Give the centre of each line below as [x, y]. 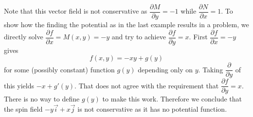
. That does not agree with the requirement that [147, 85]
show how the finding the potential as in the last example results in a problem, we [126, 25]
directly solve [24, 37]
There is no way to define [42, 99]
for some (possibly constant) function [59, 69]
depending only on [165, 69]
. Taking [211, 69]
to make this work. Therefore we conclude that [172, 99]
